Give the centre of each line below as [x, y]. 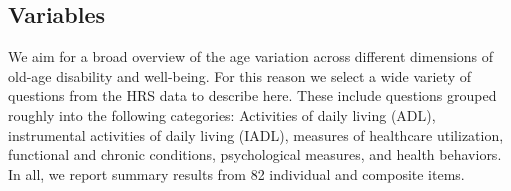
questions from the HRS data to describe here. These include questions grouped [252, 95]
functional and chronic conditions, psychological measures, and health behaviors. [255, 154]
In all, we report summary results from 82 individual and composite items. [236, 173]
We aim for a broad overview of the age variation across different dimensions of [251, 56]
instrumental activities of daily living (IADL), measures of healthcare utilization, [256, 134]
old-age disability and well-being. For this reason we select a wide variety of [239, 75]
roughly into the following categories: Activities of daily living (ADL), [222, 114]
